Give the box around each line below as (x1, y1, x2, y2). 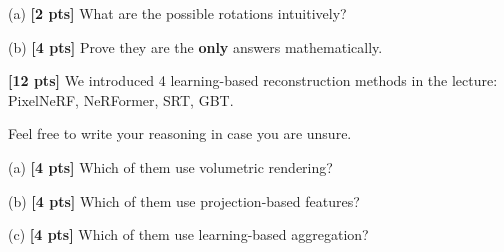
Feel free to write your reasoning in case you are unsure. (8, 123, 352, 144)
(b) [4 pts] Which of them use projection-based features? (8, 190, 360, 211)
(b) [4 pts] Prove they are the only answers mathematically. (8, 36, 383, 57)
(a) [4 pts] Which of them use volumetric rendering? (8, 156, 333, 177)
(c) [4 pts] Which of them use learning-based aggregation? (8, 224, 369, 245)
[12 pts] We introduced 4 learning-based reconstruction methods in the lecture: (8, 70, 498, 91)
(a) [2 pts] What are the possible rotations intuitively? (8, 3, 347, 23)
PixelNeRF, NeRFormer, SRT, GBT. (8, 89, 234, 110)
